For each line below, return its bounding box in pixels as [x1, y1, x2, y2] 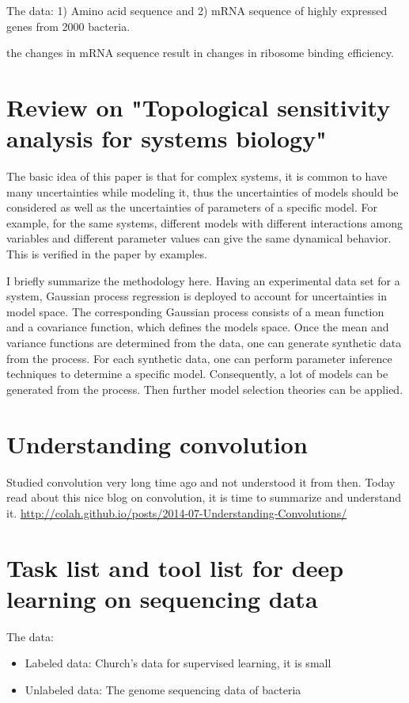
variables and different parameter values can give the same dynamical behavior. [6, 230, 392, 246]
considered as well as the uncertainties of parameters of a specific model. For [6, 199, 378, 216]
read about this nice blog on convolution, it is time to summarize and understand [6, 489, 401, 506]
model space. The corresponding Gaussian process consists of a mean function [6, 303, 384, 319]
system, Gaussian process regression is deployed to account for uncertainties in [6, 288, 387, 304]
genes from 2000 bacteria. [6, 17, 131, 34]
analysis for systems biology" [6, 122, 327, 155]
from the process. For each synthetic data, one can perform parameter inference [6, 350, 392, 366]
